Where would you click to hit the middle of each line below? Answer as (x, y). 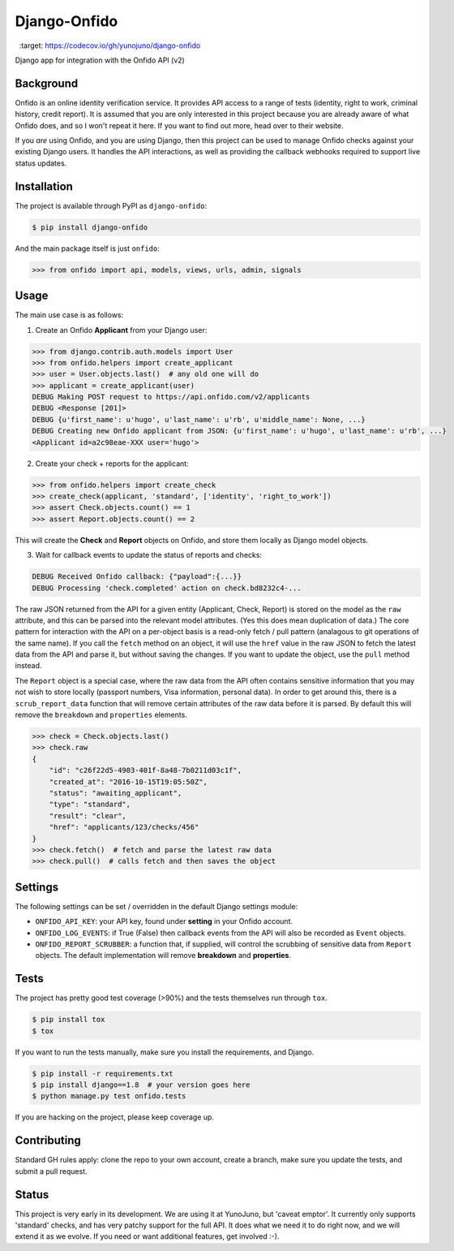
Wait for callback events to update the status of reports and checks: (149, 555)
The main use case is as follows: (69, 315)
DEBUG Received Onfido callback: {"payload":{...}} (137, 577)
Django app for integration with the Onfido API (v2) (100, 60)
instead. (28, 666)
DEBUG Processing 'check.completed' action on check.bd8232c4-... (167, 588)
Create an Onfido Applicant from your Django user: (121, 330)
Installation (44, 186)
